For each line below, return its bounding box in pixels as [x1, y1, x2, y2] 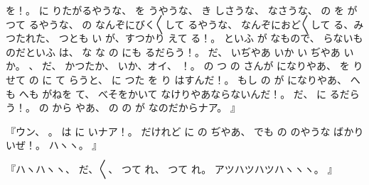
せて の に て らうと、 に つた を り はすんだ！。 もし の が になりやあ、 [6, 72, 348, 86]
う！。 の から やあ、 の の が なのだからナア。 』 [6, 100, 240, 115]
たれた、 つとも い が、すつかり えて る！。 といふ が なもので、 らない [15, 30, 353, 45]
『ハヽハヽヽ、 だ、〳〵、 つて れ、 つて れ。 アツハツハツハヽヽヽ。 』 [6, 161, 338, 176]
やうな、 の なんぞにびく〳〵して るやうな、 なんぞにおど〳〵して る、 [38, 16, 354, 31]
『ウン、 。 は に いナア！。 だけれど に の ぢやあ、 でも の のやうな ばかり [6, 123, 364, 138]
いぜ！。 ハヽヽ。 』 [6, 138, 102, 152]
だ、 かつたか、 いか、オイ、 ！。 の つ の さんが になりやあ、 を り [42, 58, 363, 73]
